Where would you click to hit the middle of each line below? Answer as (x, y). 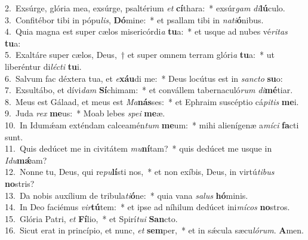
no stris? (20, 183)
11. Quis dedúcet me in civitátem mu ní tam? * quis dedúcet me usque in (138, 148)
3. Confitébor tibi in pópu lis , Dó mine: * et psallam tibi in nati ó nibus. (134, 19)
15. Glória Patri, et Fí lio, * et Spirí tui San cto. (91, 218)
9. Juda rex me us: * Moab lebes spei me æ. (85, 113)
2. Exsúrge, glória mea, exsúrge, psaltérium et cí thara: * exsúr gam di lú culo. (145, 8)
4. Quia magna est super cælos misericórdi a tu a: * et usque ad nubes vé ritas (146, 31)
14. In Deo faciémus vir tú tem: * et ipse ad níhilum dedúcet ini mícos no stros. (147, 207)
